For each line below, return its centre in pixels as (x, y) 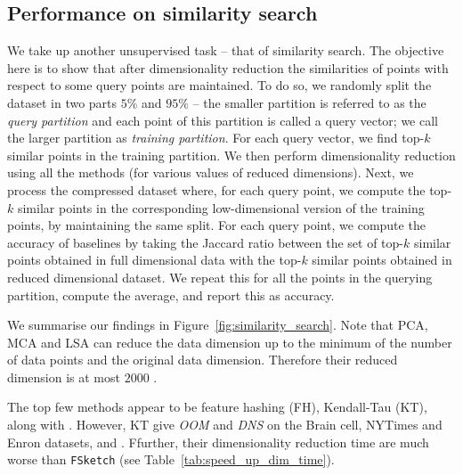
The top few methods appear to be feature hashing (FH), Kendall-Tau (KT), (217, 407)
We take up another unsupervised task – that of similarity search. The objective (226, 50)
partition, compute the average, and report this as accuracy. (171, 295)
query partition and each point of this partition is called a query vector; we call (223, 120)
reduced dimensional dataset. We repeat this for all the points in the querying (220, 277)
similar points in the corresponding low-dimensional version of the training (221, 207)
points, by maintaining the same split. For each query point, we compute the (216, 225)
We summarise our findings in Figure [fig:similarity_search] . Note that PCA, (218, 325)
